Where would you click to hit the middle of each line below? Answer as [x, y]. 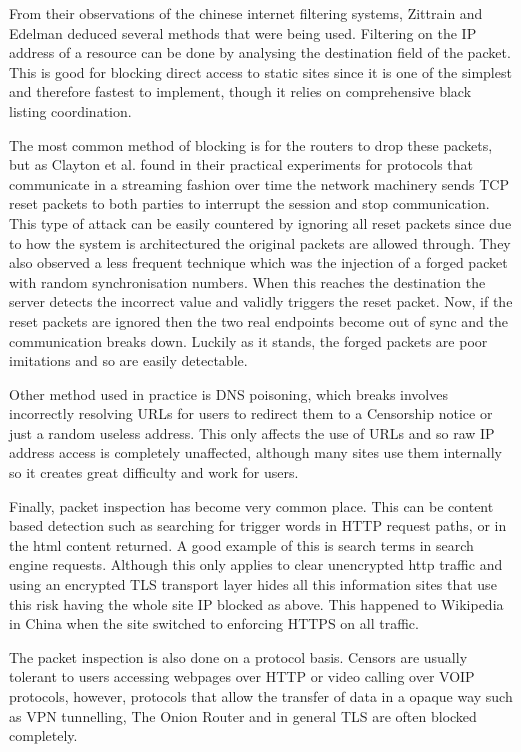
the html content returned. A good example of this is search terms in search [241, 544]
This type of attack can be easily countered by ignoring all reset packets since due [260, 222]
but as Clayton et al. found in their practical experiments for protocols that [241, 164]
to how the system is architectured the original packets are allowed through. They [260, 242]
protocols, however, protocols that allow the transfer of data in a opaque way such [261, 696]
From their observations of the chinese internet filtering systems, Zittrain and [246, 13]
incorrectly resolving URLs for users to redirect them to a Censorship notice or [251, 413]
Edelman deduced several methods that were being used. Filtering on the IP [243, 32]
